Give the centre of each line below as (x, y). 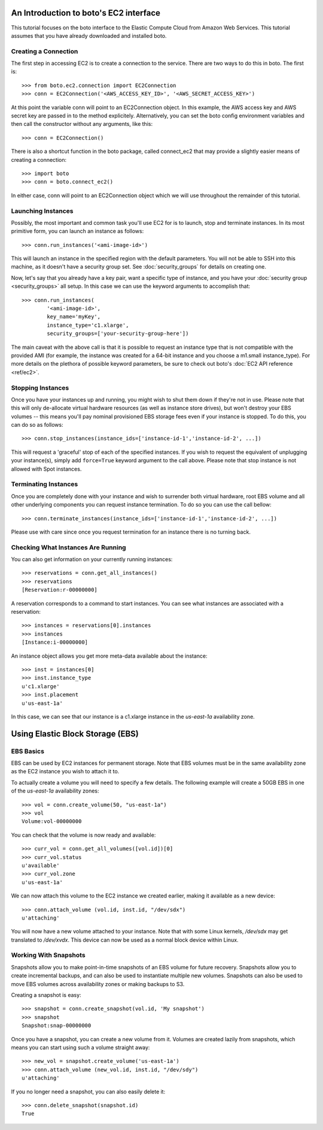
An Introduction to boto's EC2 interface (86, 13)
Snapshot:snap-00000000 (57, 1026)
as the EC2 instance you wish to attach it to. (65, 772)
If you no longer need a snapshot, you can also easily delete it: (88, 1092)
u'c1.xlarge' (41, 686)
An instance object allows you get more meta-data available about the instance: (109, 656)
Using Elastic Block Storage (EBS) (75, 733)
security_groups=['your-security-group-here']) (118, 334)
